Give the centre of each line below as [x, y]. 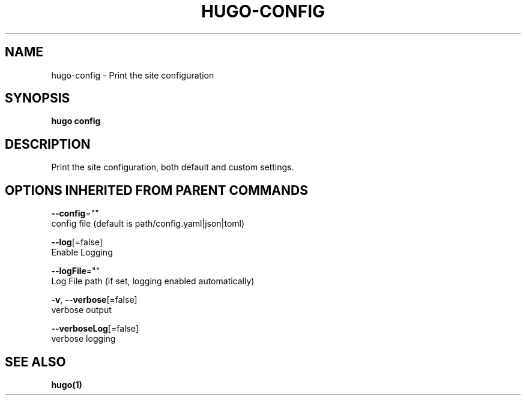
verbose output [81, 310]
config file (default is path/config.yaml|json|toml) [148, 224]
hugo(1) [67, 384]
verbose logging [83, 339]
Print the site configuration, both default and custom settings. [173, 167]
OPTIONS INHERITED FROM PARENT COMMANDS [156, 190]
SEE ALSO [35, 362]
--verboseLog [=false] [95, 329]
